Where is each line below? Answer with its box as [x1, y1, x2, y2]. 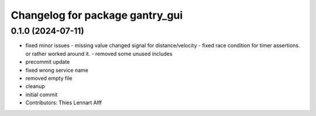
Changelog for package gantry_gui [11, 9, 183, 22]
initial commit [25, 91, 58, 98]
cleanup [25, 83, 45, 90]
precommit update [25, 58, 70, 65]
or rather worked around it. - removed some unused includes [25, 50, 173, 57]
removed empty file [25, 75, 73, 82]
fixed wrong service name [25, 66, 89, 73]
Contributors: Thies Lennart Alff [25, 99, 102, 106]
